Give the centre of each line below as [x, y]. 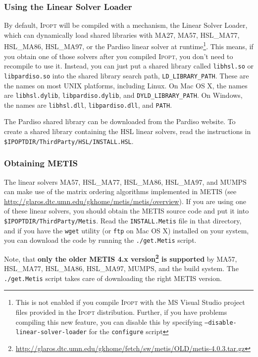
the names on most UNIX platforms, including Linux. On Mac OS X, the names [126, 85]
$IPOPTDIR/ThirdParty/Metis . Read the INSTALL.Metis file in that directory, [123, 220]
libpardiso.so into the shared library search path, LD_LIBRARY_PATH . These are [127, 75]
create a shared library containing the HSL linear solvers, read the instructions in [128, 131]
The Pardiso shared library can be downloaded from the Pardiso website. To [120, 121]
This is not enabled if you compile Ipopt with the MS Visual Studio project [130, 302]
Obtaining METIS [41, 163]
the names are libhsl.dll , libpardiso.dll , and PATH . [88, 105]
